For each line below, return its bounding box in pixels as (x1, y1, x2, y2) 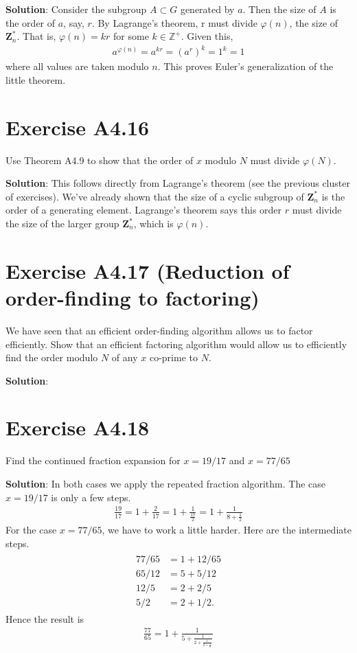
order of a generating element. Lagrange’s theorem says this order (5, 203, 282, 217)
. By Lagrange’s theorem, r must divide (91, 15, 257, 30)
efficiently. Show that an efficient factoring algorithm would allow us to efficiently (5, 336, 347, 351)
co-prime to (149, 350, 198, 365)
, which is (133, 216, 174, 230)
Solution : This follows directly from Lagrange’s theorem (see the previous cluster (5, 176, 350, 190)
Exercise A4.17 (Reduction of (5, 256, 290, 284)
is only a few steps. (51, 490, 131, 504)
